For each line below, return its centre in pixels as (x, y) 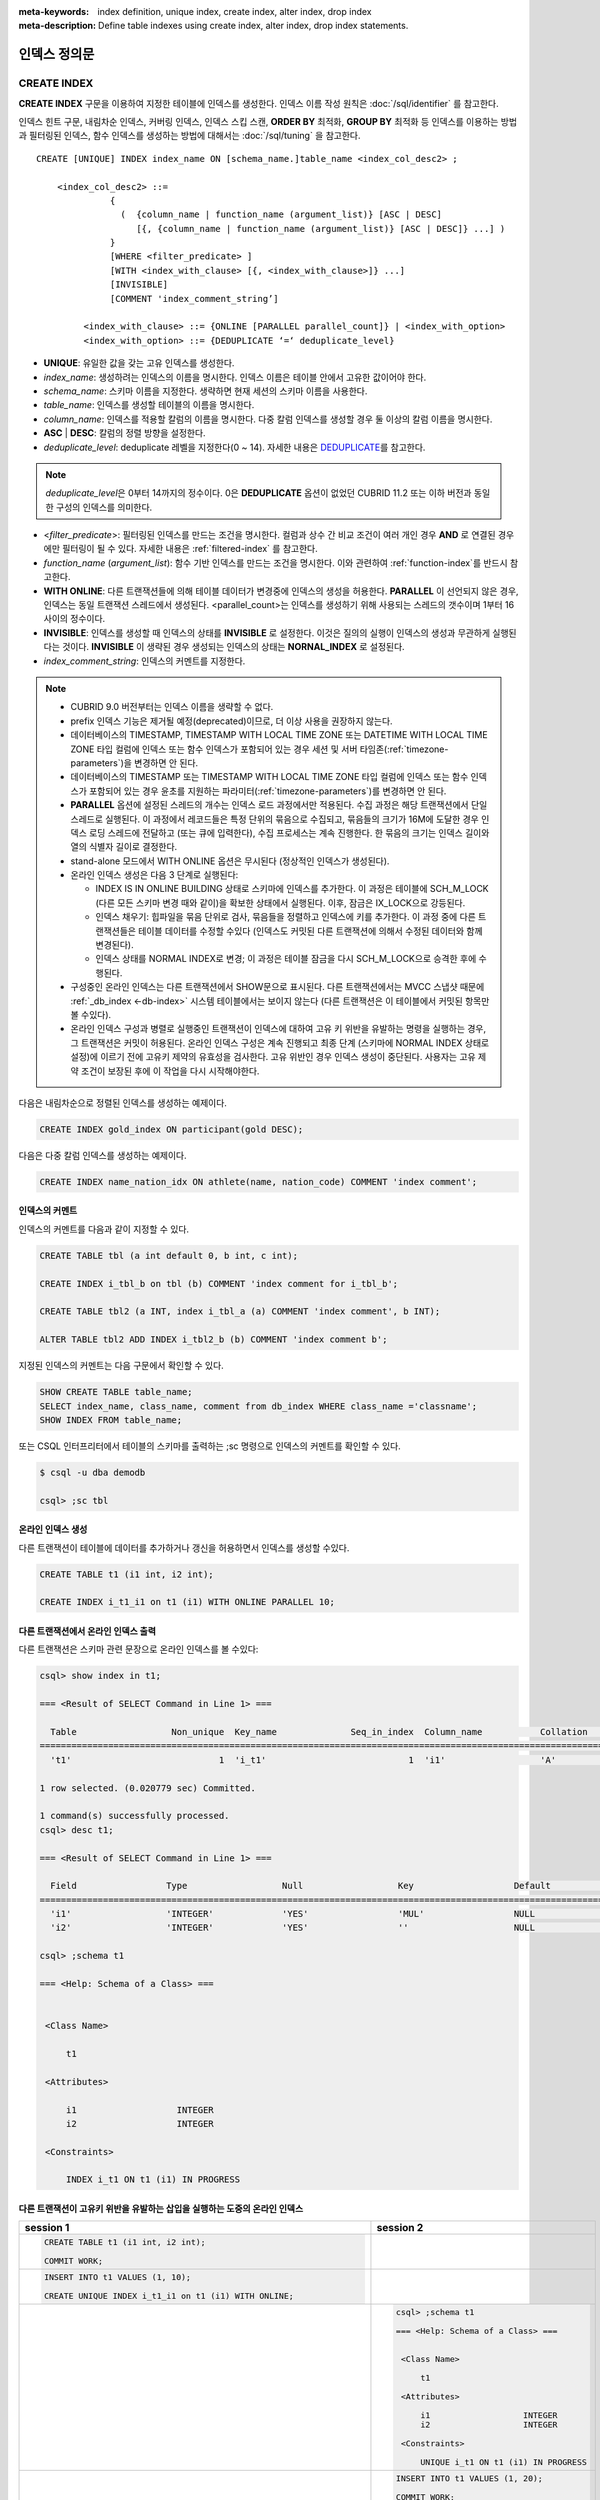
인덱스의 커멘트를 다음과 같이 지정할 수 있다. (104, 1229)
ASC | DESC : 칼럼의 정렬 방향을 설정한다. (124, 433)
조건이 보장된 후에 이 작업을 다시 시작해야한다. (170, 1071)
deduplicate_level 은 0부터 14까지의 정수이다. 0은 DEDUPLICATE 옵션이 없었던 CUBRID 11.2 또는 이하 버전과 (258, 493)
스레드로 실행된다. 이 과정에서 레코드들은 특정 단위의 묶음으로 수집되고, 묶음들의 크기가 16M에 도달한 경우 (274, 819)
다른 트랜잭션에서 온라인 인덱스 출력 (87, 1631)
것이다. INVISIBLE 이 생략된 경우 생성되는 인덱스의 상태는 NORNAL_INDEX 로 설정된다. (233, 647)
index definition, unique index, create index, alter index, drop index (234, 11)
